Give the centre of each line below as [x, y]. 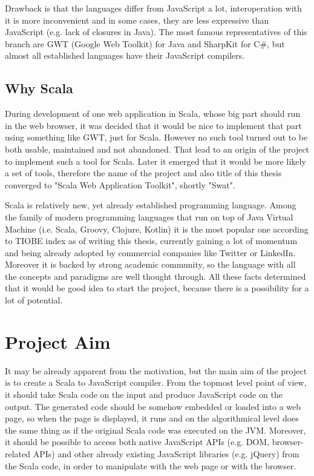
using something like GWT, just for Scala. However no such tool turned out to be [156, 137]
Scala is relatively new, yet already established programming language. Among [151, 205]
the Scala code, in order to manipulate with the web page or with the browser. [151, 465]
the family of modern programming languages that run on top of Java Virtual [149, 217]
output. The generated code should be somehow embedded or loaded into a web [153, 406]
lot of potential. [34, 300]
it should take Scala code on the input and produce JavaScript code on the [144, 394]
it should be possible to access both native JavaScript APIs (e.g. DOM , [137, 442]
